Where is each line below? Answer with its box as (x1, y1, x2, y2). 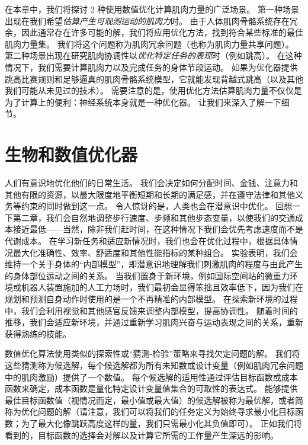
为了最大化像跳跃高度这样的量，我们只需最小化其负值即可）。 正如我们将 (21, 417, 302, 429)
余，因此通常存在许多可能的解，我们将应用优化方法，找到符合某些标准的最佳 (5, 26, 303, 39)
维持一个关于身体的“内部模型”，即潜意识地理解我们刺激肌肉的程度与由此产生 (5, 258, 303, 270)
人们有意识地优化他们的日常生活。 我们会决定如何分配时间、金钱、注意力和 (5, 177, 298, 189)
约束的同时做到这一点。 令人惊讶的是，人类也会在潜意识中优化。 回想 (21, 200, 293, 212)
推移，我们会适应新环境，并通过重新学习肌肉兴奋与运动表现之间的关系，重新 (5, 316, 303, 328)
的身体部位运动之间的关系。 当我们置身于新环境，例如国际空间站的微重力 (5, 269, 290, 281)
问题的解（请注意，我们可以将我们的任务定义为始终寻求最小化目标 (37, 405, 295, 418)
